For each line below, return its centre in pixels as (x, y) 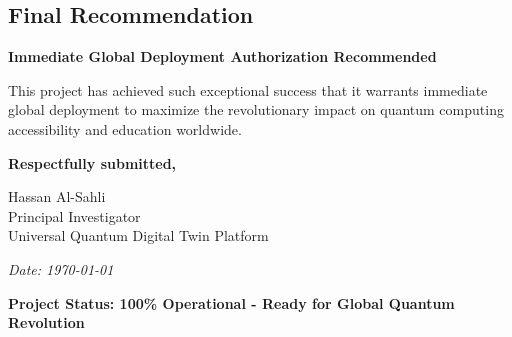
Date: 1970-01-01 (61, 268)
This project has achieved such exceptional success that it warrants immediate (248, 89)
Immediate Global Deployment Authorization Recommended (222, 56)
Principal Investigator (74, 215)
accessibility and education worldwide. (125, 128)
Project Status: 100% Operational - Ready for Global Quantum (231, 302)
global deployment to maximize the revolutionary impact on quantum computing (256, 109)
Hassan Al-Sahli (57, 196)
